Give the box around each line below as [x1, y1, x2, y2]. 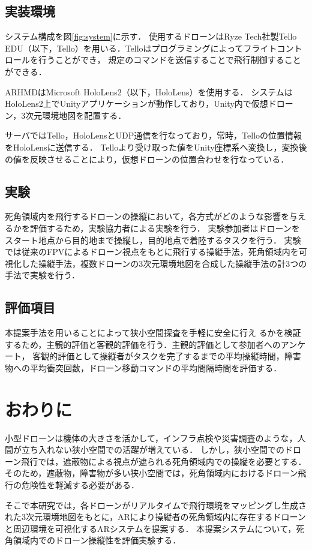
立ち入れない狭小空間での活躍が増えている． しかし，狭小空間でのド [21, 443, 293, 456]
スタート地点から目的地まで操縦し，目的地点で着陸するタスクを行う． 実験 [5, 233, 301, 246]
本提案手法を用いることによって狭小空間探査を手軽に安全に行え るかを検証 [5, 326, 301, 339]
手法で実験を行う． [5, 269, 80, 281]
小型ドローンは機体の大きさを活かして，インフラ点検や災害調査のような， [5, 431, 298, 444]
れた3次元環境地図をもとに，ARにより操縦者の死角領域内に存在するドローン [5, 510, 306, 523]
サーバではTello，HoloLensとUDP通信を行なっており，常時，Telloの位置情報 [5, 129, 302, 142]
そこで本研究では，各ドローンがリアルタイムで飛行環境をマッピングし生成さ [5, 498, 307, 511]
